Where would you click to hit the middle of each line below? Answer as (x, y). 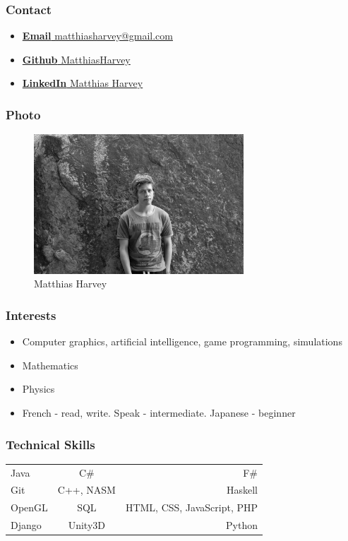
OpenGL (29, 507)
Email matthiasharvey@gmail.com (97, 36)
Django (26, 525)
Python (242, 525)
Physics (38, 389)
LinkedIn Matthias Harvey (83, 83)
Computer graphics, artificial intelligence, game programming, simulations (182, 341)
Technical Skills (50, 444)
